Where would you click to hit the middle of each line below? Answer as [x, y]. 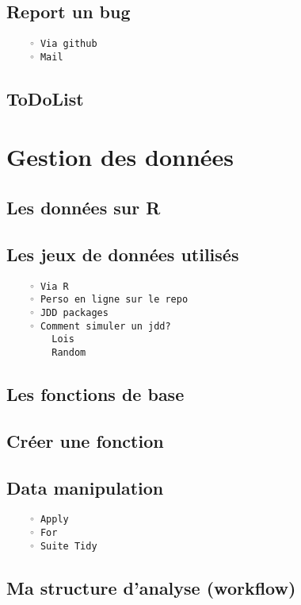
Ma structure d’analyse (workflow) [151, 587]
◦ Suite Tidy [63, 546]
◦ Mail [46, 57]
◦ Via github [63, 44]
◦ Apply [49, 520]
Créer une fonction [85, 440]
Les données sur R [84, 208]
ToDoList [45, 98]
